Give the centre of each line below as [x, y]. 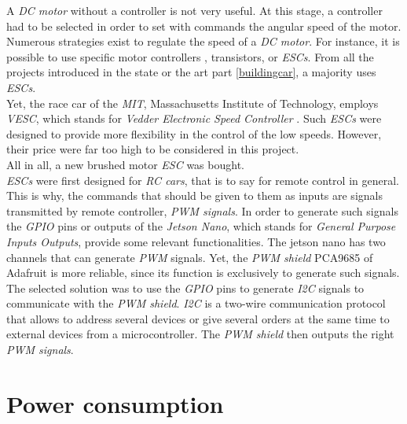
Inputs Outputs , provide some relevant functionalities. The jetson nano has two [196, 241]
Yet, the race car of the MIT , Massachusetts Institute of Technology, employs [192, 103]
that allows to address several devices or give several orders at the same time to [198, 318]
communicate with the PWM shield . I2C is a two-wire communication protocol [196, 303]
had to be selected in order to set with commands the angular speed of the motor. [204, 26]
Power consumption [115, 403]
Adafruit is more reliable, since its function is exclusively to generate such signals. [203, 273]
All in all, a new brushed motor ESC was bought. [125, 164]
